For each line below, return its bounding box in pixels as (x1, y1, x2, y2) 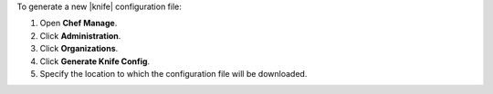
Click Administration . (39, 30, 121, 41)
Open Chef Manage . (39, 18, 118, 29)
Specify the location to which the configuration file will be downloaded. (39, 68, 308, 79)
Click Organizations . (39, 43, 119, 54)
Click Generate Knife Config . (39, 55, 151, 67)
